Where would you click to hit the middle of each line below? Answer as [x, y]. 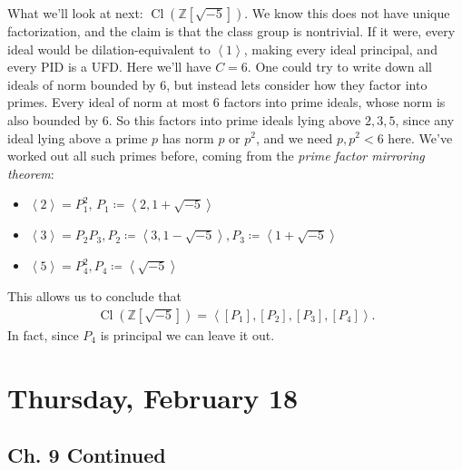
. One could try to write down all [339, 67]
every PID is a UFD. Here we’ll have [109, 67]
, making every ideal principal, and [340, 49]
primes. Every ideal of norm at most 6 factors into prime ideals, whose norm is [226, 102]
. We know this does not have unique [347, 13]
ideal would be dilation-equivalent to [109, 49]
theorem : [31, 173]
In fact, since [43, 334]
